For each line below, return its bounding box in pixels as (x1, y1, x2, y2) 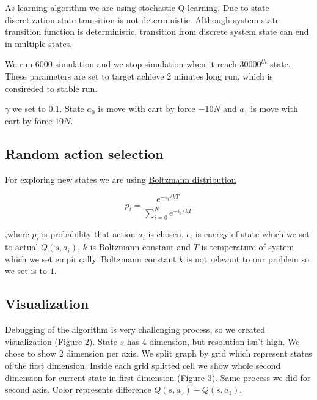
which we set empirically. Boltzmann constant (5, 252, 177, 265)
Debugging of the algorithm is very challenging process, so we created (5, 323, 266, 336)
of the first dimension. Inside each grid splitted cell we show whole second (5, 358, 281, 371)
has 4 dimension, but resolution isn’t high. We (126, 335, 300, 347)
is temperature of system (201, 240, 294, 253)
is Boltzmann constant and (90, 240, 191, 253)
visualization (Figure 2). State (5, 335, 117, 347)
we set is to (5, 264, 47, 277)
